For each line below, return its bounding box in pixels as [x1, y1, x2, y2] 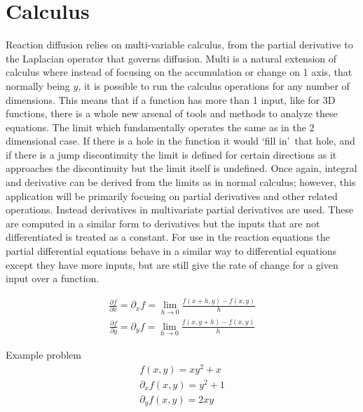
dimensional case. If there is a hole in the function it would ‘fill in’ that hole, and [6, 133, 355, 148]
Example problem [6, 347, 81, 361]
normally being [6, 78, 70, 93]
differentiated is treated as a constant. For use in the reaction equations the [6, 230, 330, 244]
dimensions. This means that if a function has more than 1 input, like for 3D [6, 92, 336, 107]
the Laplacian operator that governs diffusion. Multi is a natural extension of [6, 51, 337, 65]
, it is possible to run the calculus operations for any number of [78, 78, 350, 93]
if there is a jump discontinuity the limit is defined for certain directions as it [6, 147, 337, 161]
